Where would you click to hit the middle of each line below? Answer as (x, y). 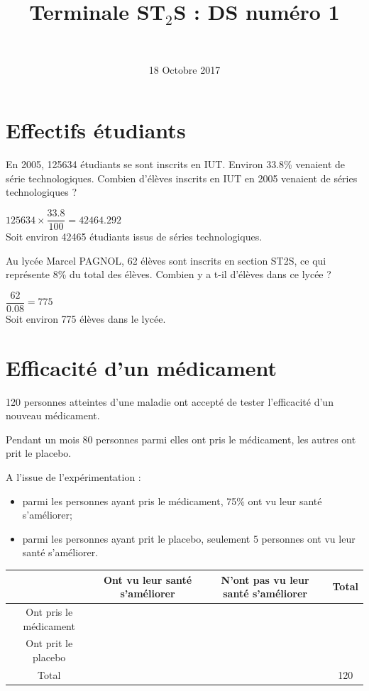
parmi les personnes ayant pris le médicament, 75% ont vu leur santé (172, 501)
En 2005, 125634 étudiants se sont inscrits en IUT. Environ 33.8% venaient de (176, 164)
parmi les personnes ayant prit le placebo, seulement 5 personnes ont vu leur (189, 538)
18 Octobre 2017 (184, 69)
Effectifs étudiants (96, 130)
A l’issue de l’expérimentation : (73, 477)
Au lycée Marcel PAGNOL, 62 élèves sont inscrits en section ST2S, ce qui (166, 260)
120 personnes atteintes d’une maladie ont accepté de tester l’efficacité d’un (170, 401)
